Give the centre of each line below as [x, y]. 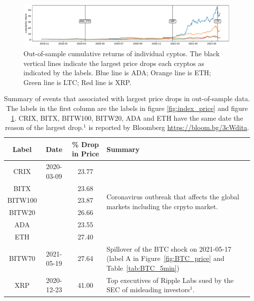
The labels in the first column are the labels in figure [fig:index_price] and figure [127, 108]
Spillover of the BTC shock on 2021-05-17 [169, 248]
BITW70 [22, 258]
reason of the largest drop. [44, 127]
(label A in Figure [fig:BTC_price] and [165, 258]
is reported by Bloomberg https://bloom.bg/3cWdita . [169, 127]
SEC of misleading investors [148, 290]
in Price [85, 154]
